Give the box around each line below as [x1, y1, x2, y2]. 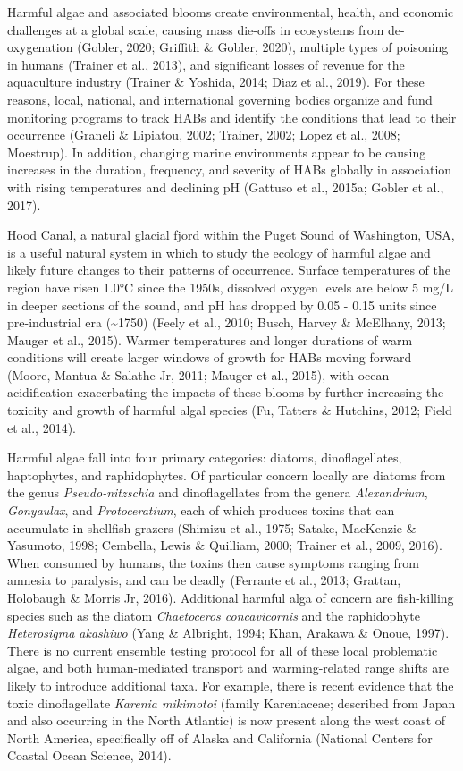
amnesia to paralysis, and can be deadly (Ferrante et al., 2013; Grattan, [7, 571, 401, 589]
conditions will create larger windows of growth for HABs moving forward [7, 348, 412, 367]
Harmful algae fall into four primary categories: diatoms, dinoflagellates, [7, 448, 402, 467]
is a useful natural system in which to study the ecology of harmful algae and [7, 242, 431, 261]
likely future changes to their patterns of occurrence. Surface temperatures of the [7, 260, 450, 279]
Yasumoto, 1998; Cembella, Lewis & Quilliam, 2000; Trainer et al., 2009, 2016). [7, 536, 442, 555]
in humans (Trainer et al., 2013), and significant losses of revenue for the [7, 55, 405, 73]
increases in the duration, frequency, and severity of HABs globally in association [7, 160, 452, 179]
